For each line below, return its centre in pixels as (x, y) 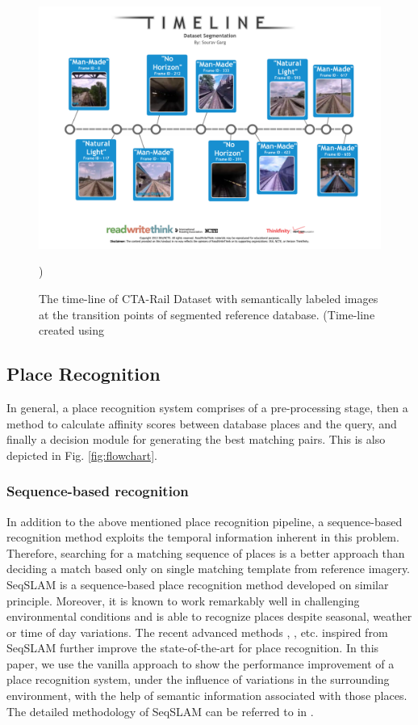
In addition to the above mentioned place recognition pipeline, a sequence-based (205, 521)
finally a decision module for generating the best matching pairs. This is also (196, 439)
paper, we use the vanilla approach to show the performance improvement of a (201, 663)
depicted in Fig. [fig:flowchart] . (82, 455)
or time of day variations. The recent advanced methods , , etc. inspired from (197, 632)
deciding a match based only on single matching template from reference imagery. (209, 569)
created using (72, 330)
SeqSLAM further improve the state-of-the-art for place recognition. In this (193, 648)
